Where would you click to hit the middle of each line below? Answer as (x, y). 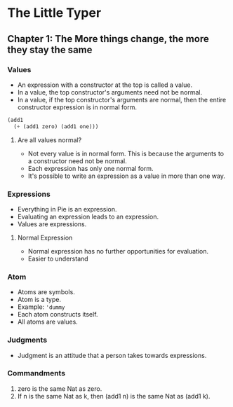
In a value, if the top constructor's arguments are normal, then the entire (122, 99)
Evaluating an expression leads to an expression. (88, 216)
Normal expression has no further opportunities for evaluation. (118, 251)
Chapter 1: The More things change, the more (108, 39)
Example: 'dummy (41, 307)
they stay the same (50, 49)
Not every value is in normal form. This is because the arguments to (126, 153)
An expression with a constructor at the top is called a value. (105, 85)
